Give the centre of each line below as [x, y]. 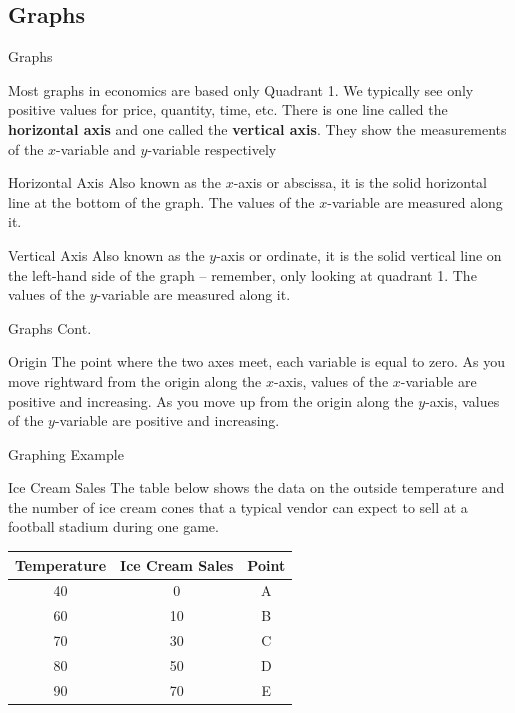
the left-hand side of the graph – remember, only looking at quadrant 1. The [242, 274]
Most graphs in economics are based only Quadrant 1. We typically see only [241, 89]
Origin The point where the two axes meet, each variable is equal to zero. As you [256, 361]
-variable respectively [212, 148]
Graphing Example [66, 453]
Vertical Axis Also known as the [106, 254]
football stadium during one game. [113, 526]
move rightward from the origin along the [135, 380]
